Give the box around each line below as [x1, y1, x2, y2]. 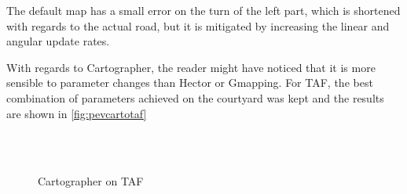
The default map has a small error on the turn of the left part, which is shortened [6, 2, 401, 18]
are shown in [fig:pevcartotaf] [6, 105, 147, 121]
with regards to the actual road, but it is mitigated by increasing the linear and [6, 17, 390, 34]
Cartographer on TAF [38, 173, 144, 189]
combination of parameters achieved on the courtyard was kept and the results [6, 89, 384, 106]
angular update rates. [6, 33, 110, 49]
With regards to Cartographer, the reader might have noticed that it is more [6, 59, 376, 75]
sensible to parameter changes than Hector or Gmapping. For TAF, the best [6, 74, 373, 91]
